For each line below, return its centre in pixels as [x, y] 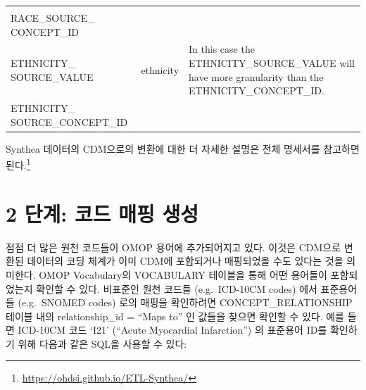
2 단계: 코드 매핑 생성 [102, 213]
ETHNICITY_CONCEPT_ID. [257, 90]
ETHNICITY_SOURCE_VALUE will [272, 63]
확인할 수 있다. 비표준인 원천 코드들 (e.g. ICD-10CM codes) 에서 [177, 288]
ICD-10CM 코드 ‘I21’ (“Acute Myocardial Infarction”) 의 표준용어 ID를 [172, 330]
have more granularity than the [256, 76]
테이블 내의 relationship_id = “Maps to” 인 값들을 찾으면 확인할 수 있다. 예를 [175, 316]
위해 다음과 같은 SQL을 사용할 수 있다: [102, 343]
